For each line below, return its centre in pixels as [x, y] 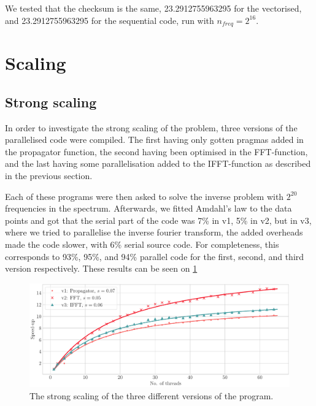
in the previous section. [49, 175]
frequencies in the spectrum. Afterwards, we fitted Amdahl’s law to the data [148, 208]
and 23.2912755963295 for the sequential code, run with [110, 20]
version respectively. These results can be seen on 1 [101, 268]
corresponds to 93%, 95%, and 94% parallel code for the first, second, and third [155, 256]
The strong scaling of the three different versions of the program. [152, 395]
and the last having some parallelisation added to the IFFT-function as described [158, 163]
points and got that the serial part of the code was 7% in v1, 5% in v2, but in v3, [158, 220]
